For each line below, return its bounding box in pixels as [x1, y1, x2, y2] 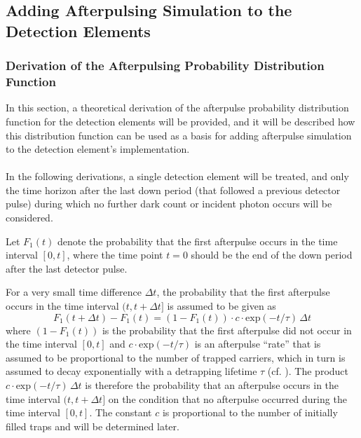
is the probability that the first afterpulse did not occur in [102, 322, 352, 337]
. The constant [89, 405, 152, 420]
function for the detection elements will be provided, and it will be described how [6, 114, 355, 128]
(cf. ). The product [267, 364, 349, 378]
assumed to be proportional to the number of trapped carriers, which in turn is [6, 350, 346, 364]
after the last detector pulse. [6, 261, 128, 275]
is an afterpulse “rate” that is [194, 336, 321, 351]
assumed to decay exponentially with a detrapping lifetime [6, 364, 257, 378]
